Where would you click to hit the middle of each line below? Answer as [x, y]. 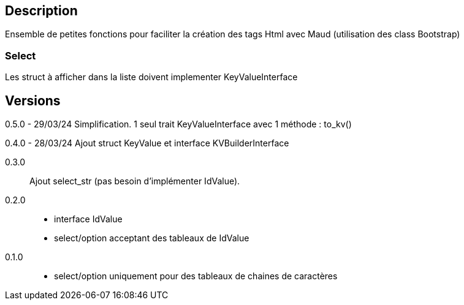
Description [41, 11]
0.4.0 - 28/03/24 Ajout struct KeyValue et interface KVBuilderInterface [147, 143]
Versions [33, 100]
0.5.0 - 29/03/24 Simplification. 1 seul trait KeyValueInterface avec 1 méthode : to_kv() [178, 124]
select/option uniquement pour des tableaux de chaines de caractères [196, 276]
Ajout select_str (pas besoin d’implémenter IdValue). [135, 181]
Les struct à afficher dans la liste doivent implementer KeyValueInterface [151, 77]
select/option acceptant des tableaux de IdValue [152, 238]
